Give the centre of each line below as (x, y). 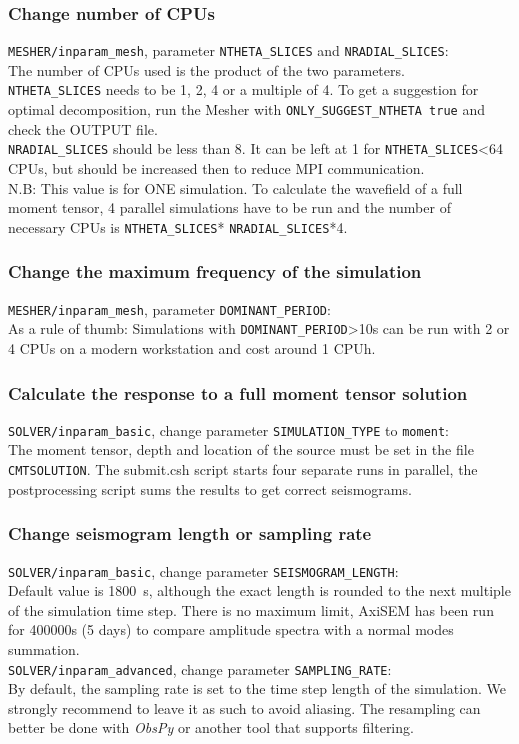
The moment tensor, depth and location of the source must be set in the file (241, 449)
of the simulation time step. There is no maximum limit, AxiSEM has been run (251, 609)
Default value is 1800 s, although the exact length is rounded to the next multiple (259, 590)
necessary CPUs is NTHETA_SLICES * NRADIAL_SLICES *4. (178, 226)
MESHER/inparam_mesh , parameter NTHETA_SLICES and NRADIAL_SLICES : (228, 50)
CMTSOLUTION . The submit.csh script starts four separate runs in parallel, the (243, 469)
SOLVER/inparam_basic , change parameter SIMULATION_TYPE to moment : (229, 429)
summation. (44, 648)
